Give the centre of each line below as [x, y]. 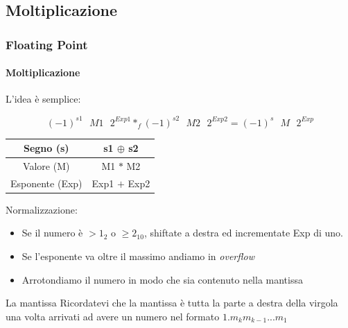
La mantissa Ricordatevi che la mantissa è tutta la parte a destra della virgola [172, 303]
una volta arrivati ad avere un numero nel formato [113, 316]
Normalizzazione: [42, 209]
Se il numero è [52, 233]
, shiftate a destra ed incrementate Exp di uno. [243, 233]
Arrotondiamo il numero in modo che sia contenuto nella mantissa [162, 279]
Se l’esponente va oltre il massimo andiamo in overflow [138, 256]
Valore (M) [46, 165]
